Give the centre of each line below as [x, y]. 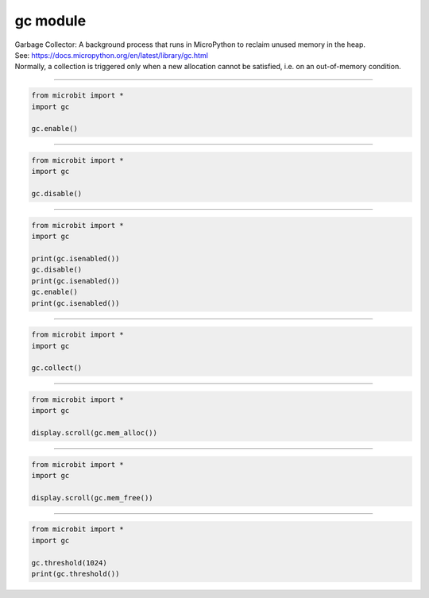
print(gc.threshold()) [75, 573]
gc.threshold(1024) [69, 563]
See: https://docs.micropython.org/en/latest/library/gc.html [111, 55]
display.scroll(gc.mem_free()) [93, 498]
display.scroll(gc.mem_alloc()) [95, 433]
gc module [50, 21]
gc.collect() [57, 368]
